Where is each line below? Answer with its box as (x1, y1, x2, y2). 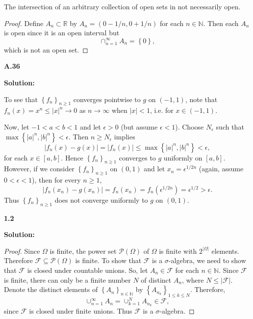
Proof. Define (4, 18, 44, 28)
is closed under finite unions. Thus (29, 306, 132, 316)
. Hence (61, 152, 83, 162)
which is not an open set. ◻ (4, 44, 88, 54)
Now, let (4, 121, 29, 132)
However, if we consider (4, 163, 75, 174)
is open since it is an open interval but (4, 27, 120, 38)
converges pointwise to (73, 94, 141, 104)
